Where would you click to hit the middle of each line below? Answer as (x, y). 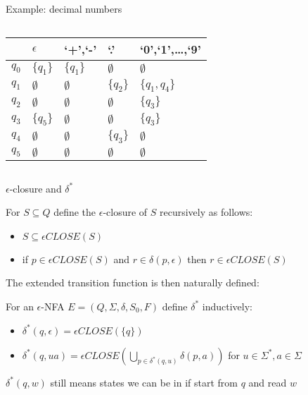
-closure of (125, 212)
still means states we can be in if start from (144, 382)
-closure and (36, 188)
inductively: (227, 306)
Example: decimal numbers (64, 8)
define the (75, 212)
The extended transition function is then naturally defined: (133, 282)
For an (20, 306)
